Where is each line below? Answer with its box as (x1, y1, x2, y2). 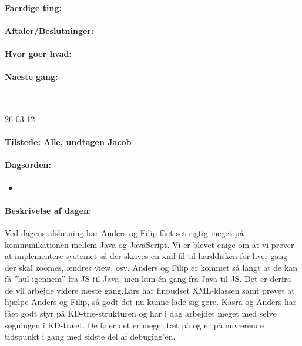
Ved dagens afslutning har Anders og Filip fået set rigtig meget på (5, 226, 244, 238)
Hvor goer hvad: (5, 47, 72, 59)
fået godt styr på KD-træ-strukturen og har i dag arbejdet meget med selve (5, 307, 277, 320)
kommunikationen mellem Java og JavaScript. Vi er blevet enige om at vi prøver (5, 238, 294, 250)
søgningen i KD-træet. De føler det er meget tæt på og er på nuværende (5, 318, 264, 331)
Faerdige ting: (5, 1, 62, 14)
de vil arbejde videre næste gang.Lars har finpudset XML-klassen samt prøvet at (5, 284, 295, 296)
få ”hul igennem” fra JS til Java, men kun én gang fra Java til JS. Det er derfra (5, 273, 291, 285)
